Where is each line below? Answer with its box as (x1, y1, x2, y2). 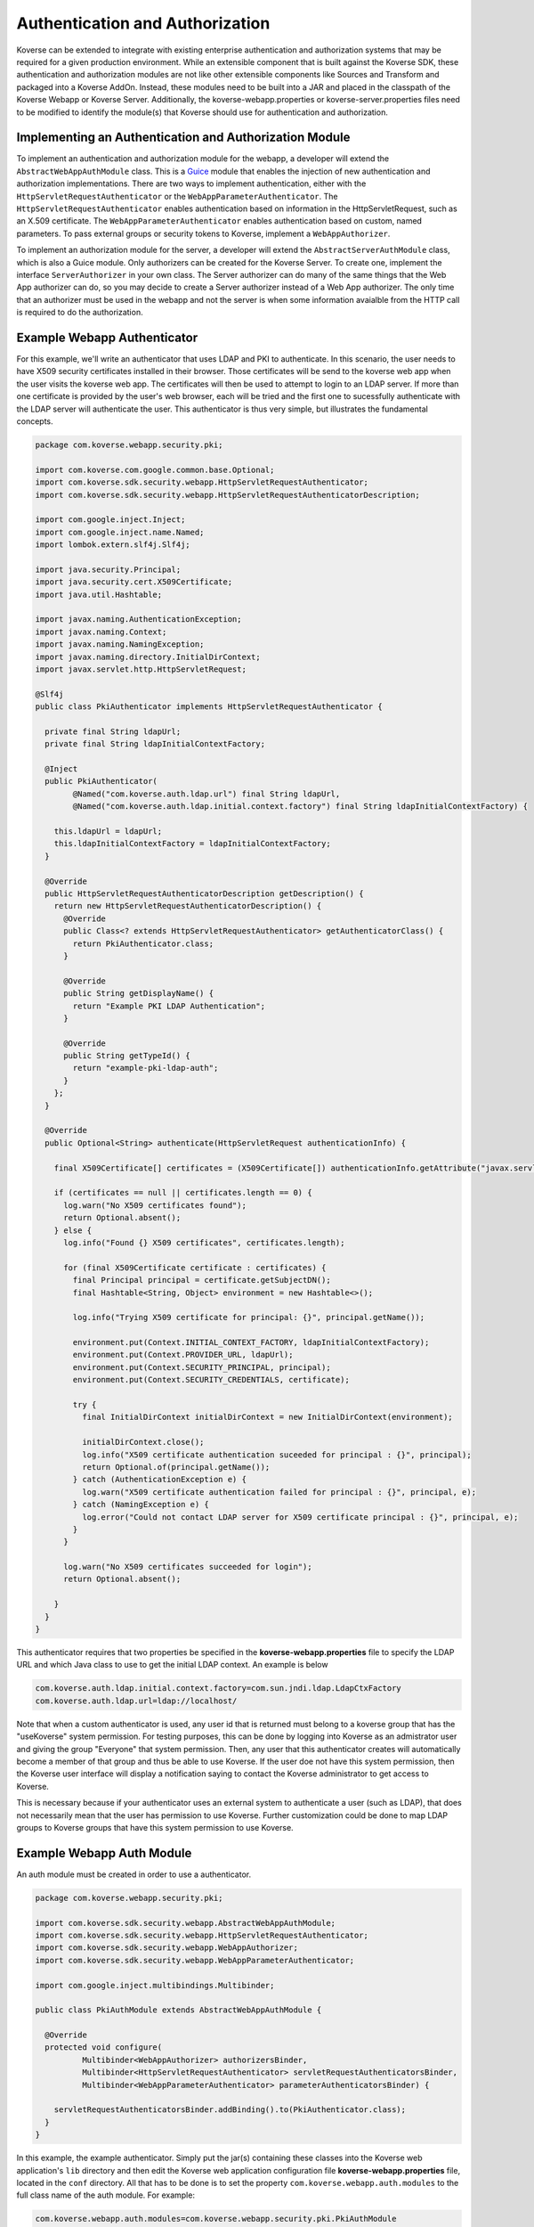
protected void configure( (44, 2043, 163, 2052)
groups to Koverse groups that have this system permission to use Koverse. (16, 1822, 294, 1832)
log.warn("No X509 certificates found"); (63, 1200, 247, 1211)
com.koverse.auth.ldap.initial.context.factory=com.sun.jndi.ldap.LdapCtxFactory (35, 1684, 402, 1693)
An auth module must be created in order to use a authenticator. (16, 1869, 252, 1880)
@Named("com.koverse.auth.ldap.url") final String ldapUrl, (72, 788, 341, 799)
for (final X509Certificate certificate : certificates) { (63, 1262, 327, 1273)
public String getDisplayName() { (63, 989, 214, 999)
